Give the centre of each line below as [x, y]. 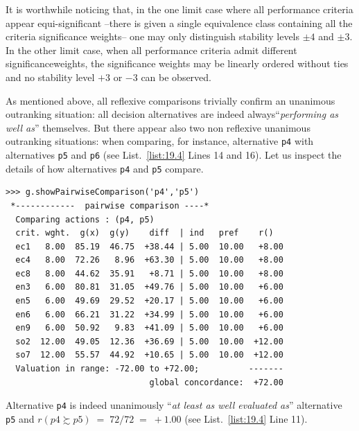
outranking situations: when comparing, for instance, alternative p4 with [160, 141]
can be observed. [176, 77]
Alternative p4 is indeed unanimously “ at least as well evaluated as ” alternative [174, 405]
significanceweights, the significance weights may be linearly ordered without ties [177, 63]
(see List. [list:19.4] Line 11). [246, 418]
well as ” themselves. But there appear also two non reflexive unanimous [158, 127]
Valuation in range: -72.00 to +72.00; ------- [149, 369]
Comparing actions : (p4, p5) [85, 219]
